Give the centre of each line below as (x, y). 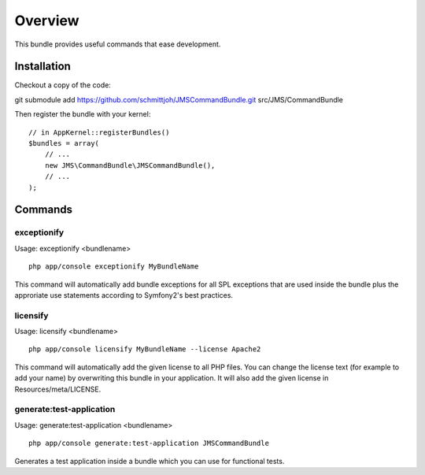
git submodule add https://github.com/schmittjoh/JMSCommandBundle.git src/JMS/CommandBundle (179, 99)
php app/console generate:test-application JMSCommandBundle (149, 443)
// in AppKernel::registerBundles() (99, 132)
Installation (42, 67)
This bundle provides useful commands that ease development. (118, 44)
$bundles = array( (64, 143)
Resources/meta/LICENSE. (58, 389)
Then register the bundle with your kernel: (83, 114)
